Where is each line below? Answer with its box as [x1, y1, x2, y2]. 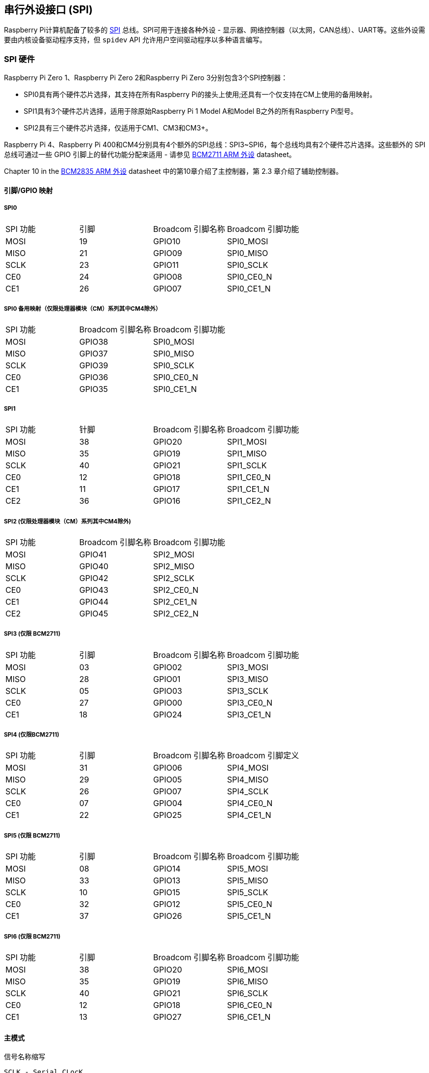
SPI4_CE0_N [227, 798, 273, 809]
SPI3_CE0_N [227, 697, 272, 708]
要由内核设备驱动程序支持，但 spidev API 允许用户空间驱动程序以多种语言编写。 [4, 35, 266, 44]
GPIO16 [153, 496, 181, 506]
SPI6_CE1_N [227, 1012, 271, 1022]
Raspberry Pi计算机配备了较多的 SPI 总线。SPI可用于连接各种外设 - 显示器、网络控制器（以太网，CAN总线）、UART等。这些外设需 [4, 26, 426, 34]
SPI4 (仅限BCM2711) [4, 731, 60, 739]
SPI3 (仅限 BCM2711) [4, 630, 61, 638]
